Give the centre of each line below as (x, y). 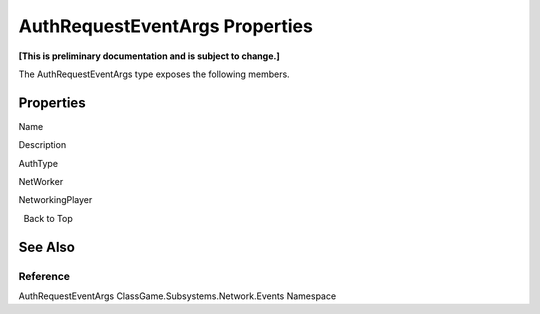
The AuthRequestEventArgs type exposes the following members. (154, 74)
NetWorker (41, 182)
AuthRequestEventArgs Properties (166, 26)
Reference (44, 276)
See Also (46, 246)
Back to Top (48, 218)
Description (42, 145)
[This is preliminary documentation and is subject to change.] (149, 56)
